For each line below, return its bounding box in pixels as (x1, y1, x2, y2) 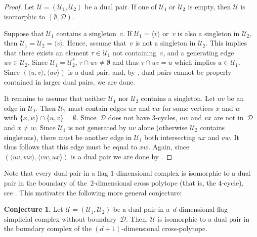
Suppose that (4, 28, 44, 38)
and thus (112, 57, 139, 67)
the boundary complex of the (4, 223, 92, 234)
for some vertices (163, 102, 214, 113)
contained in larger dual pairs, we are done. (4, 76, 135, 87)
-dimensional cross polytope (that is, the (93, 177, 216, 188)
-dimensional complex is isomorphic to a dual (114, 168, 251, 178)
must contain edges (68, 102, 127, 113)
